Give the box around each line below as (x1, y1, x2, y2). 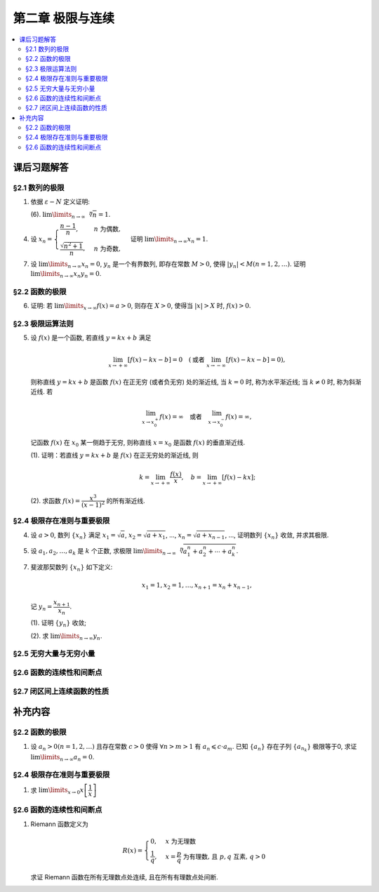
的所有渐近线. (106, 496, 145, 505)
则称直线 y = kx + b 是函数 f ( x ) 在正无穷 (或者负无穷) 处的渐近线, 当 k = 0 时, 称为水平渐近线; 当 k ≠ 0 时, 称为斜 (30, 378, 356, 386)
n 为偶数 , (93, 225, 121, 233)
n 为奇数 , (93, 244, 121, 253)
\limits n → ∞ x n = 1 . (154, 235, 208, 245)
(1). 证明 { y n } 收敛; (30, 618, 87, 629)
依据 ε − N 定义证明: (30, 197, 91, 206)
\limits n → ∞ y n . (60, 632, 102, 641)
